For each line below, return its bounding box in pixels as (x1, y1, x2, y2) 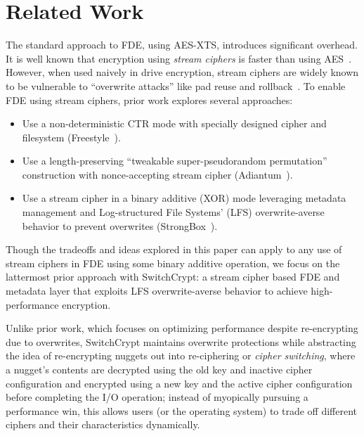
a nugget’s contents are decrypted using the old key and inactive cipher (6, 362, 313, 376)
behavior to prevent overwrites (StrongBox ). (22, 218, 218, 233)
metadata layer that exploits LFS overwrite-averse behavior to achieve (6, 283, 308, 298)
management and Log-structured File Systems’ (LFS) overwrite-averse (22, 205, 325, 219)
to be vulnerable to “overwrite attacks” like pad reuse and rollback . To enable (6, 78, 346, 93)
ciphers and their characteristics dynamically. (6, 417, 200, 432)
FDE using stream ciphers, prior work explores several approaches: (6, 92, 293, 107)
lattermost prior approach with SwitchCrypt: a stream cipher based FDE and (6, 269, 340, 284)
